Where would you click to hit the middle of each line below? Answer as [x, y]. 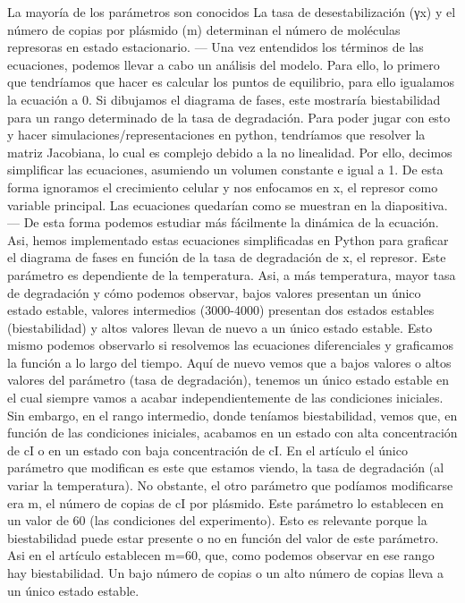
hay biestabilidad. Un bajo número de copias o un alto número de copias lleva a [225, 573]
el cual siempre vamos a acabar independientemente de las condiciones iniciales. [225, 398]
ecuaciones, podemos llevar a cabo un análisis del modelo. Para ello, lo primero [224, 64]
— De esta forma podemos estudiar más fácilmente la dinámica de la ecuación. [223, 222]
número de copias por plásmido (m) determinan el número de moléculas [204, 29]
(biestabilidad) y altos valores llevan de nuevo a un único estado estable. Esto [220, 327]
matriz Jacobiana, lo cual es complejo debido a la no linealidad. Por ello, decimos [230, 152]
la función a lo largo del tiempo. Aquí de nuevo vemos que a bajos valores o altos [229, 362]
